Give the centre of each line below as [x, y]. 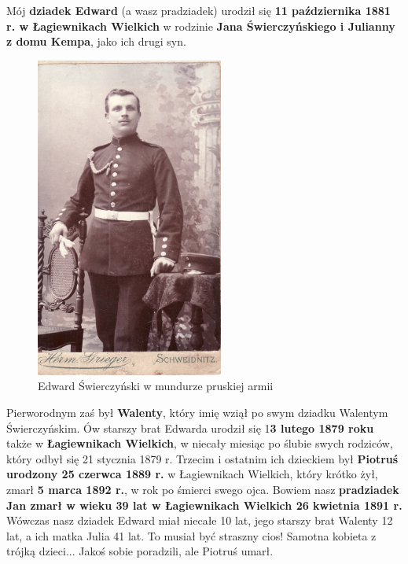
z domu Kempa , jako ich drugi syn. [96, 41]
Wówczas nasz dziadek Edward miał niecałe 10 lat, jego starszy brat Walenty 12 [200, 520]
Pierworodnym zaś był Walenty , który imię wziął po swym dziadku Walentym [197, 412]
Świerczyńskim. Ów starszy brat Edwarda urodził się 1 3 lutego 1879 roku [190, 428]
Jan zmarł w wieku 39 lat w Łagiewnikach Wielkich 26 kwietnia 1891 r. [204, 505]
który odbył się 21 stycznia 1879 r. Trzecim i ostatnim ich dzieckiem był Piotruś [202, 458]
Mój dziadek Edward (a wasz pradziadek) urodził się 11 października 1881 [198, 10]
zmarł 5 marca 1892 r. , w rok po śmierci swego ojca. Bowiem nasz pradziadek [203, 489]
